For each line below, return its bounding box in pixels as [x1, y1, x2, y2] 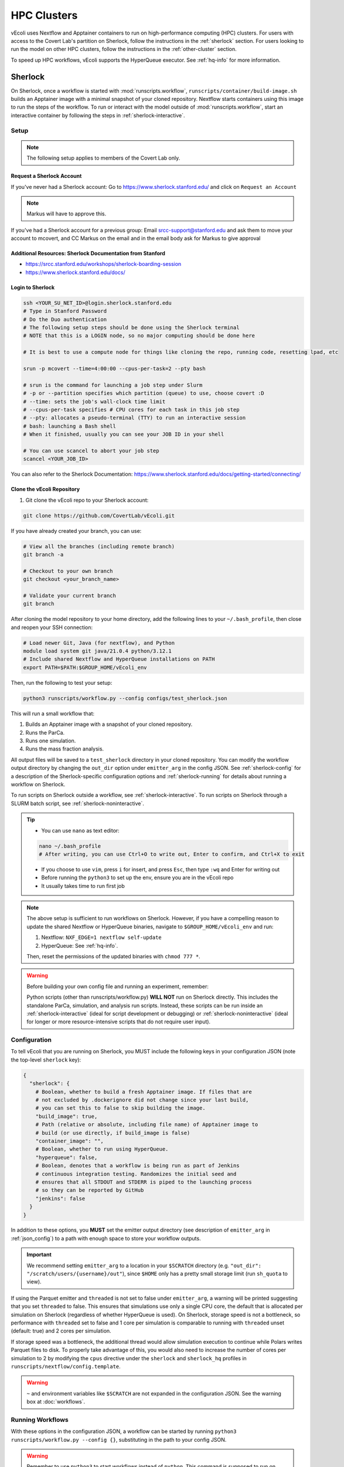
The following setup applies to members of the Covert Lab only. [26, 154, 180, 161]
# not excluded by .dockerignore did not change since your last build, [35, 1097, 249, 1103]
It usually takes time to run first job [41, 882, 125, 889]
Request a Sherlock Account [11, 173, 82, 180]
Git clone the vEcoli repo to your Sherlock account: [25, 496, 149, 503]
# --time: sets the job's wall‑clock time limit [23, 398, 166, 405]
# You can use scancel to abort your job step [23, 447, 159, 454]
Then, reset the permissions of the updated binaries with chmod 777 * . [26, 953, 200, 959]
